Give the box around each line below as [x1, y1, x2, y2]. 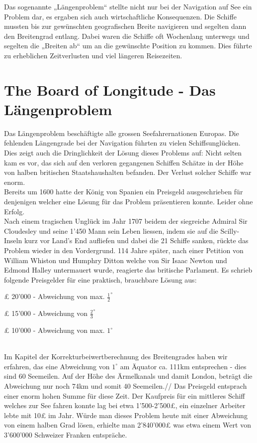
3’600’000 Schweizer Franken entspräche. [4, 429, 127, 440]
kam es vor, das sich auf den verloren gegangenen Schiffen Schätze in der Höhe [4, 157, 244, 167]
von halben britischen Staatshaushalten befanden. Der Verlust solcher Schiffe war [4, 167, 252, 177]
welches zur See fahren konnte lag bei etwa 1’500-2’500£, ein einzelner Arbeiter [4, 400, 246, 411]
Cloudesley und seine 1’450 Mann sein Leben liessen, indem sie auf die [4, 225, 218, 236]
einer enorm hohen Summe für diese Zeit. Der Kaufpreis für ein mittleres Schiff [4, 390, 245, 401]
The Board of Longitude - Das [4, 79, 216, 100]
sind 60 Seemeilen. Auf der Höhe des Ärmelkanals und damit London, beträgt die [4, 371, 253, 381]
